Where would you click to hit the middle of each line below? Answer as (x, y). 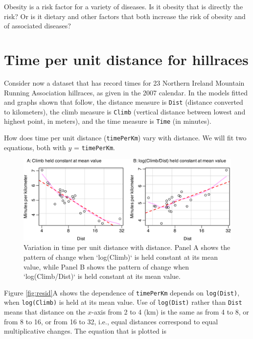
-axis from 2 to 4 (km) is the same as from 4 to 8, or (170, 312)
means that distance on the (45, 312)
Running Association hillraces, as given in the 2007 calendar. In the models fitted (126, 92)
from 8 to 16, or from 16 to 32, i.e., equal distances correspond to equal (111, 321)
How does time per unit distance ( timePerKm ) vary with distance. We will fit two (125, 138)
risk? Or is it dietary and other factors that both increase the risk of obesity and (125, 16)
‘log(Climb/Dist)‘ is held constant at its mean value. (102, 276)
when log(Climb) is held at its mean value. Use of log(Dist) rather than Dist (123, 302)
